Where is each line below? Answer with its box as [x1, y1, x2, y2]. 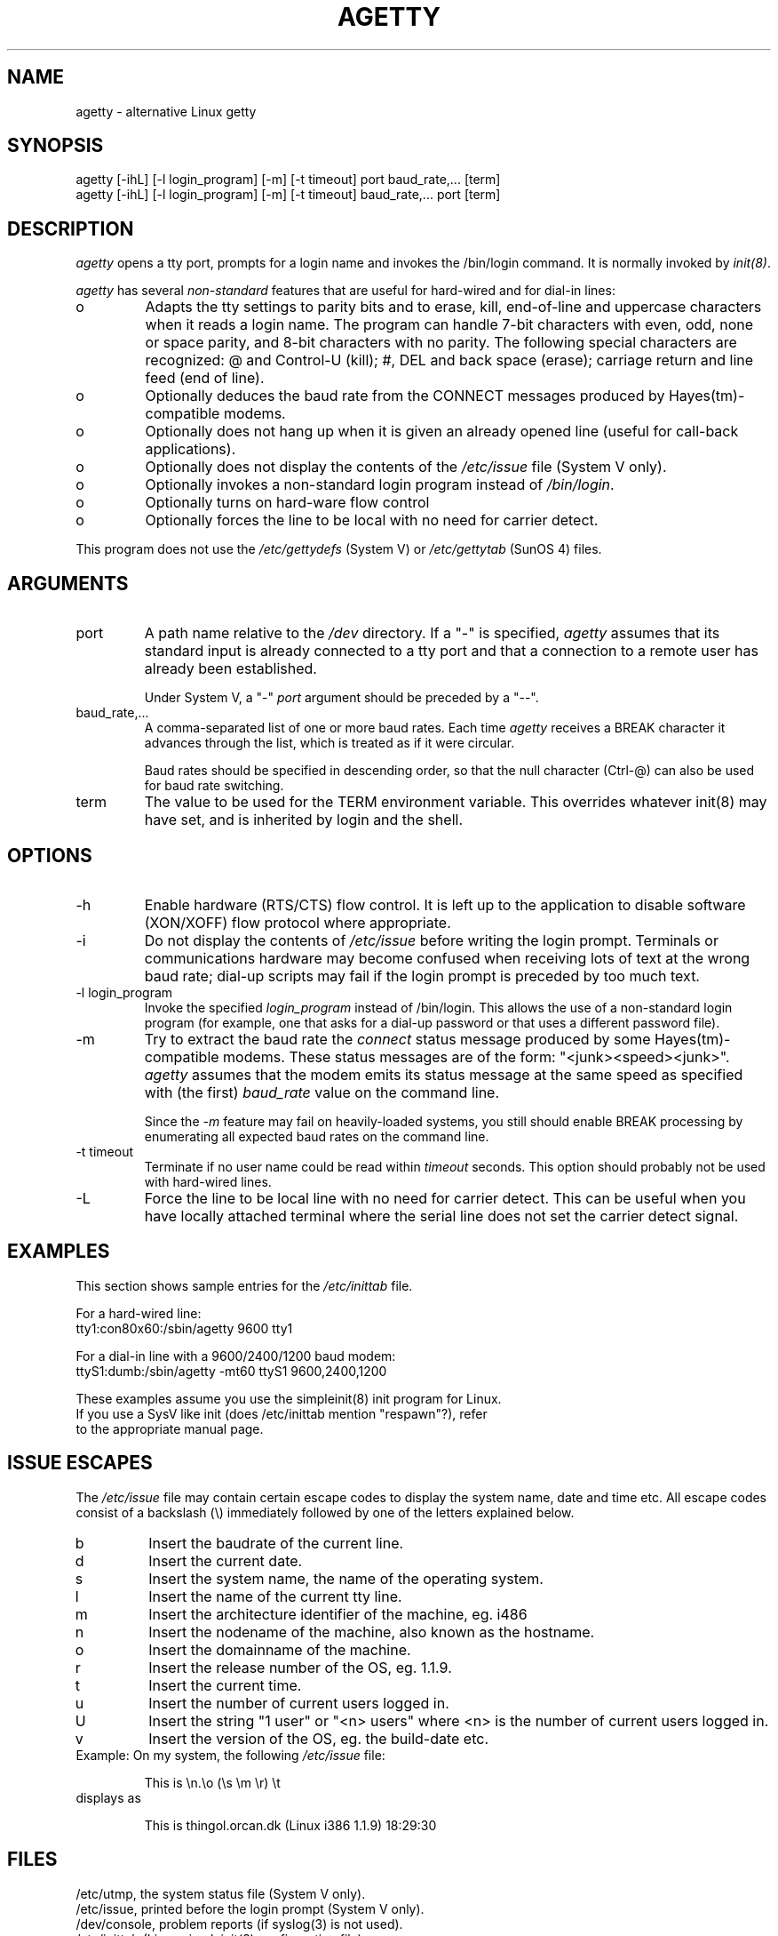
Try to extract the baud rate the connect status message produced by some [144, 1029, 651, 1048]
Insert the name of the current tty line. [148, 1587, 402, 1605]
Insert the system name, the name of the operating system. [148, 1569, 544, 1588]
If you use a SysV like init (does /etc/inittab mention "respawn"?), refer [75, 1405, 488, 1421]
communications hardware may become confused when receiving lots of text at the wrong [144, 948, 750, 967]
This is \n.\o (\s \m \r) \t [144, 1774, 281, 1790]
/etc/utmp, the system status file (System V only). [75, 1885, 366, 1901]
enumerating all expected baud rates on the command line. [144, 1128, 489, 1144]
